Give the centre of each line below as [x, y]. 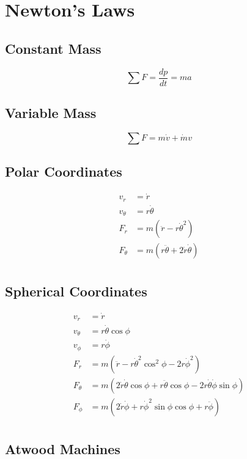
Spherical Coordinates [76, 291]
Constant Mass [53, 48]
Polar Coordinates [64, 171]
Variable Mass [51, 113]
